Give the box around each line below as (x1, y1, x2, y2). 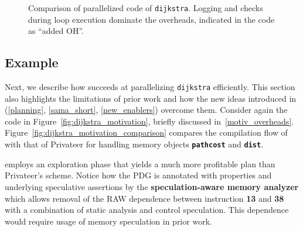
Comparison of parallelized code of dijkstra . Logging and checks (28, 2, 263, 13)
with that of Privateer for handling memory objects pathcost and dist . (5, 138, 264, 150)
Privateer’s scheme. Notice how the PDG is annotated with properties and (5, 169, 272, 181)
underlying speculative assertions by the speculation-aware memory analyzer (5, 180, 299, 192)
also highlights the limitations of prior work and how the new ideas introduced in (5, 92, 297, 104)
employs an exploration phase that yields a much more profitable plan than (5, 157, 275, 170)
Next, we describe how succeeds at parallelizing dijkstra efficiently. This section (5, 81, 295, 93)
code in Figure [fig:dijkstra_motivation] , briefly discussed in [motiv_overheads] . (5, 115, 294, 127)
